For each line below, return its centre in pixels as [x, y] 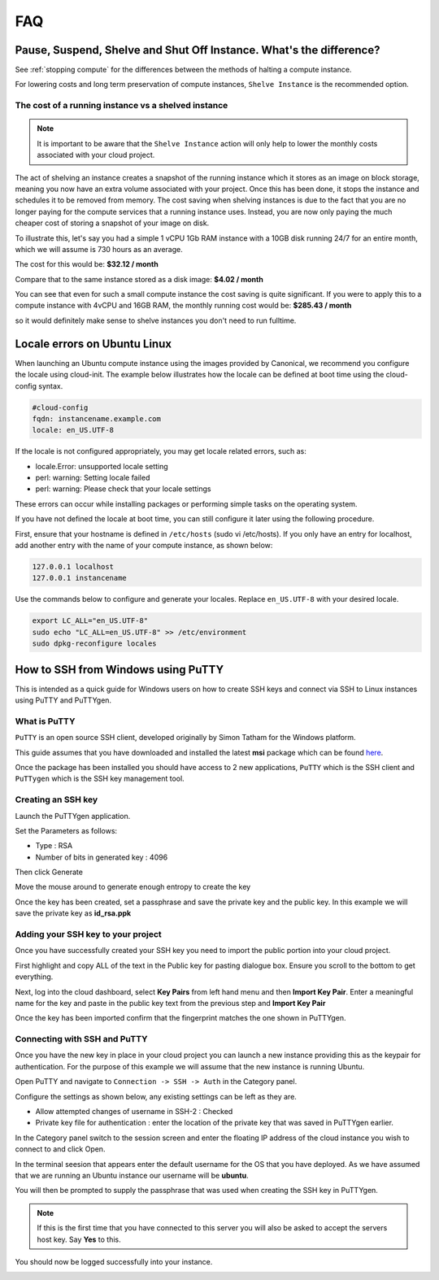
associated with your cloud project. [96, 155]
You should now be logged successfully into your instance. [114, 1261]
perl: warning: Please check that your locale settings [123, 489]
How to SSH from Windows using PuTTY [120, 670]
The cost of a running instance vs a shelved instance [122, 106]
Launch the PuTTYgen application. [73, 816]
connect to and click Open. [60, 1149]
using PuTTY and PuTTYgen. [63, 700]
